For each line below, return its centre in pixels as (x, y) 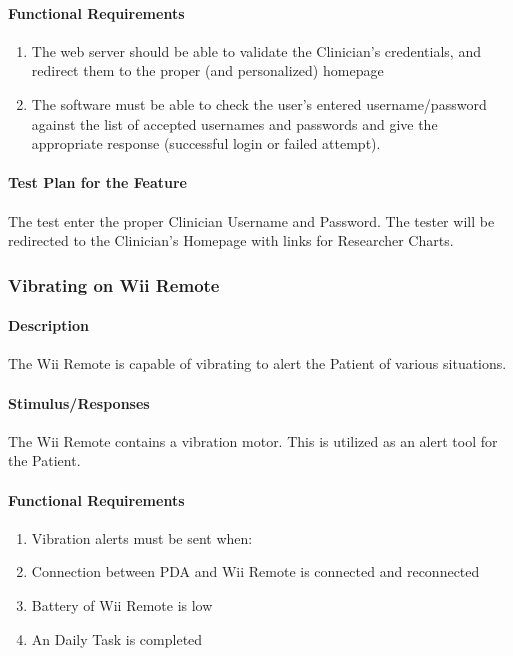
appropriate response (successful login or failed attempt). (206, 143)
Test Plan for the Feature (97, 182)
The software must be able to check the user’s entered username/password (259, 103)
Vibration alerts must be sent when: (142, 537)
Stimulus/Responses (79, 402)
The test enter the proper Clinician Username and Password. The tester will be (251, 220)
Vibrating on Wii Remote (114, 284)
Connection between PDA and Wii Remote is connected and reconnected (255, 571)
